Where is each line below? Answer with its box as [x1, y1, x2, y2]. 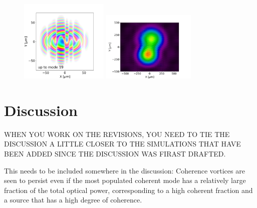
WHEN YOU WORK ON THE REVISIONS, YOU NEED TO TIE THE [4, 128, 230, 139]
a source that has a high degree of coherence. [4, 194, 142, 205]
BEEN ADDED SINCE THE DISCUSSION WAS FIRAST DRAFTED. [4, 148, 226, 158]
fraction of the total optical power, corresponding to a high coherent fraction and [4, 184, 253, 195]
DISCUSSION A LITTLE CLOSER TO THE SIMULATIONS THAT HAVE [4, 138, 241, 149]
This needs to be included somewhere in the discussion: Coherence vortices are [4, 165, 245, 175]
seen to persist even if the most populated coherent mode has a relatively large [4, 175, 246, 185]
